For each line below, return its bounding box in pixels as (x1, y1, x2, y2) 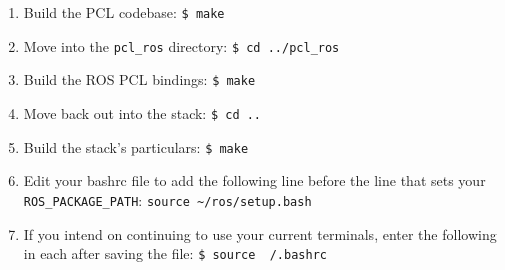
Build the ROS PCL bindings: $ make (23, 69, 256, 90)
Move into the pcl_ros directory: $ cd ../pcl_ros (23, 35, 340, 56)
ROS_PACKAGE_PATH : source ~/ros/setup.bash (23, 189, 312, 210)
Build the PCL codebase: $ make (23, 2, 225, 22)
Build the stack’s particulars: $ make (23, 136, 249, 157)
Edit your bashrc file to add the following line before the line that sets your (23, 170, 486, 191)
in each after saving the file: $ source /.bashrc (23, 243, 327, 264)
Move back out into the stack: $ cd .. (23, 102, 262, 123)
